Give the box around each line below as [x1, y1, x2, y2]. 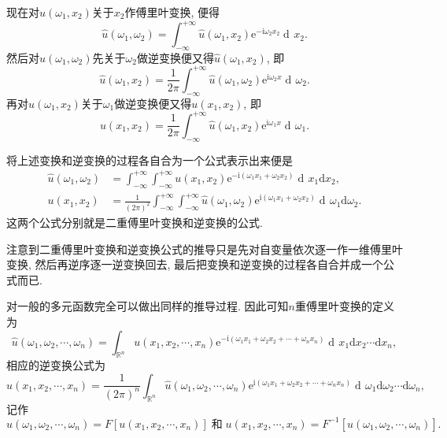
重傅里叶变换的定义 [294, 298, 394, 314]
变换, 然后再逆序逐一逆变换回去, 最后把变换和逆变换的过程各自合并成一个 [6, 256, 384, 273]
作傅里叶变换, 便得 [124, 4, 220, 20]
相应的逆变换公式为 [6, 357, 105, 373]
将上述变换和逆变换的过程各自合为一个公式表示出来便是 [6, 151, 293, 168]
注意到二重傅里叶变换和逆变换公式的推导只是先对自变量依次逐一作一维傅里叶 [6, 240, 403, 257]
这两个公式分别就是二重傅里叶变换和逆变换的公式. [6, 214, 263, 230]
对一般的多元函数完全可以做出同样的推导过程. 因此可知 [6, 298, 289, 314]
